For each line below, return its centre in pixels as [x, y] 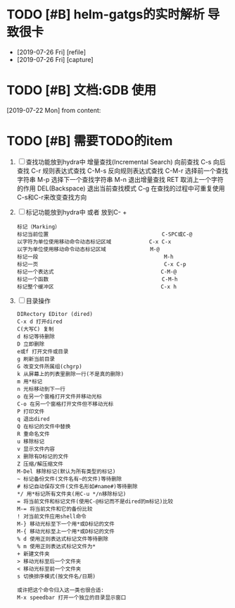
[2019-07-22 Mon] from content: [54, 110]
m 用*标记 [30, 382]
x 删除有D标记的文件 [43, 456]
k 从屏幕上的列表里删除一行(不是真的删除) [70, 374]
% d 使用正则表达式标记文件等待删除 [62, 539]
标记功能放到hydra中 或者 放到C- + [76, 212]
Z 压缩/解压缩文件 [40, 464]
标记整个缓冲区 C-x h [97, 286]
